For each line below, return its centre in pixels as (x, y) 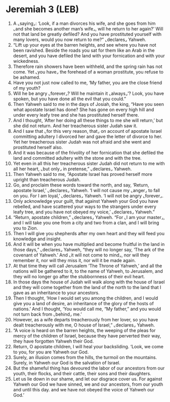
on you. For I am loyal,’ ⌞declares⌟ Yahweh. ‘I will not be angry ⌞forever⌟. (88, 196)
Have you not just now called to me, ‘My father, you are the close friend (88, 83)
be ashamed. (27, 77)
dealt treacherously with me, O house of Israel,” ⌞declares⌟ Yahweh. (84, 325)
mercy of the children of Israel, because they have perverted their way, (87, 336)
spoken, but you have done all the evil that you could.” (69, 99)
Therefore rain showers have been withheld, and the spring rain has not (88, 66)
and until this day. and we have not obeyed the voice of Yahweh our (84, 389)
